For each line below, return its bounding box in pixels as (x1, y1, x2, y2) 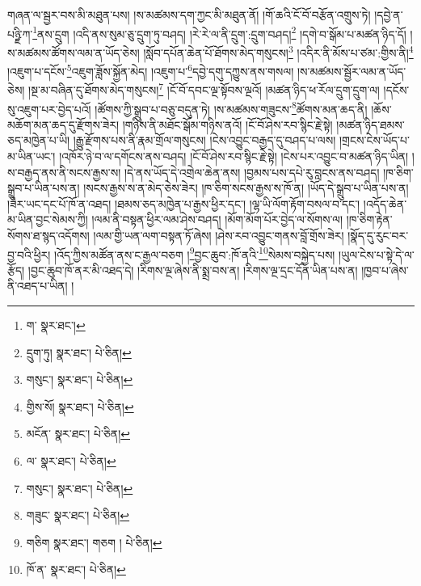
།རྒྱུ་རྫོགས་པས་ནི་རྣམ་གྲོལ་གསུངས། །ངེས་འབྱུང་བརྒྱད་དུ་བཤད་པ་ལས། (73, 132, 336, 149)
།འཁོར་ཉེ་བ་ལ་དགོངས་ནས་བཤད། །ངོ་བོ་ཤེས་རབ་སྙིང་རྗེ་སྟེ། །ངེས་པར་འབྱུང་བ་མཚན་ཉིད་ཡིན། (59, 148, 409, 165)
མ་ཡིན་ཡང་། (7, 148, 56, 165)
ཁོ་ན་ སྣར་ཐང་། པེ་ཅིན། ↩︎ (26, 561, 126, 578)
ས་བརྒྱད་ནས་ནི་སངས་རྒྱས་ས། (7, 163, 121, 180)
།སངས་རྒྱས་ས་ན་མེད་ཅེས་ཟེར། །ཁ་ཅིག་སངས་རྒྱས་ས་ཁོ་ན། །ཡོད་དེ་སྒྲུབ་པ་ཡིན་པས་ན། (83, 179, 409, 196)
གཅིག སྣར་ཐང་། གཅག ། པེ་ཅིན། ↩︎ (26, 533, 162, 550)
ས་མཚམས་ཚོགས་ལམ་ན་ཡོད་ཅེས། (7, 44, 140, 61)
